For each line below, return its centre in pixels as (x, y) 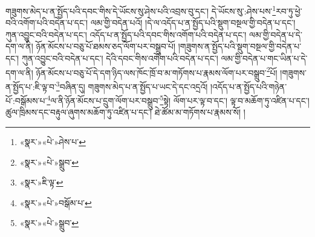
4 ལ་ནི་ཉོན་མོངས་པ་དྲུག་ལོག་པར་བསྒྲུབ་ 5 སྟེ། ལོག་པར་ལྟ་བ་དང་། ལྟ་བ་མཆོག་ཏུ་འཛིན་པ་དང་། (178, 99)
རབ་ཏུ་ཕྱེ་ (289, 11)
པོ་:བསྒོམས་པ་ (26, 100)
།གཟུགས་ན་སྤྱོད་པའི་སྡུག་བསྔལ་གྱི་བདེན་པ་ (240, 46)
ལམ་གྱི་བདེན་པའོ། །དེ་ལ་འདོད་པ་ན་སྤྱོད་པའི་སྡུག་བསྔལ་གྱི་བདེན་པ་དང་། (193, 23)
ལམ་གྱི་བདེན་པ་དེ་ (276, 34)
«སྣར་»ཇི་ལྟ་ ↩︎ (41, 182)
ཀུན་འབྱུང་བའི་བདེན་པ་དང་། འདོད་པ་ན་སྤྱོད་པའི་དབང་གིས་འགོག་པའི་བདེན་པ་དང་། (126, 34)
